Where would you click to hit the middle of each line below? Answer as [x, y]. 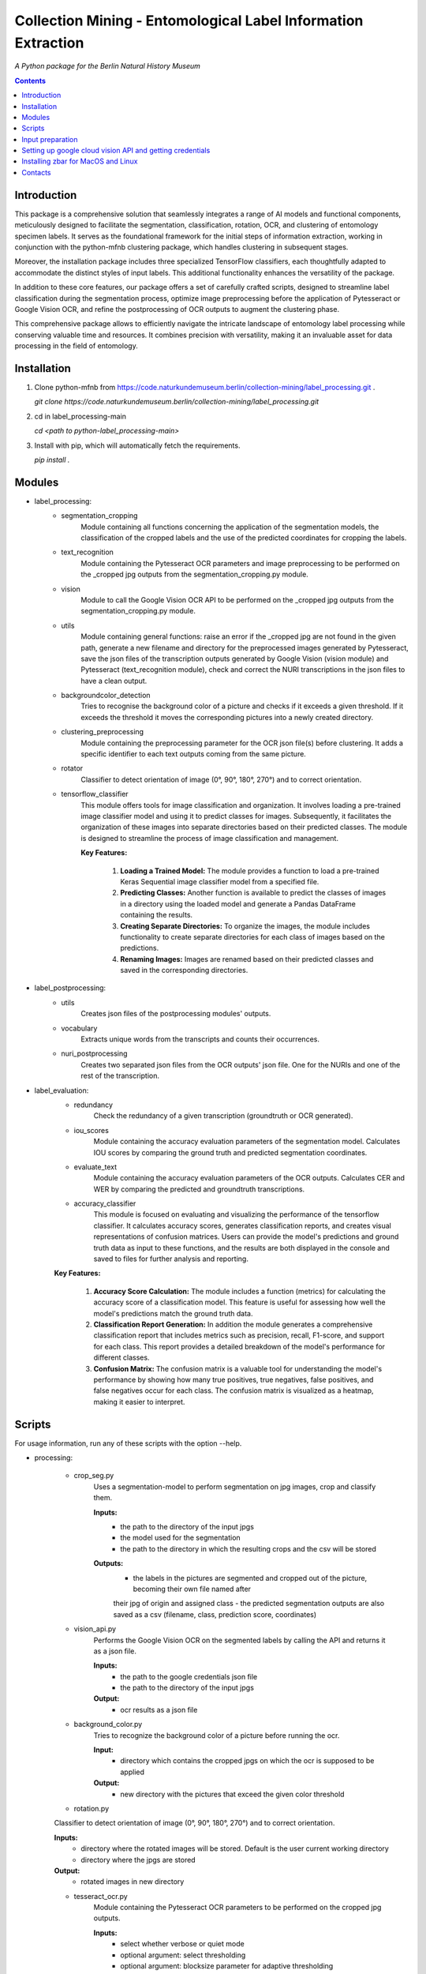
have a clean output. [114, 681]
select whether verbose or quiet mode [182, 1944]
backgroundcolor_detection [106, 696]
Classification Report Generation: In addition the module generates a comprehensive [233, 1324]
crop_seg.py [94, 1476]
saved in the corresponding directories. [184, 970]
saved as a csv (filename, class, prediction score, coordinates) [215, 1614]
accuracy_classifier [105, 1203]
